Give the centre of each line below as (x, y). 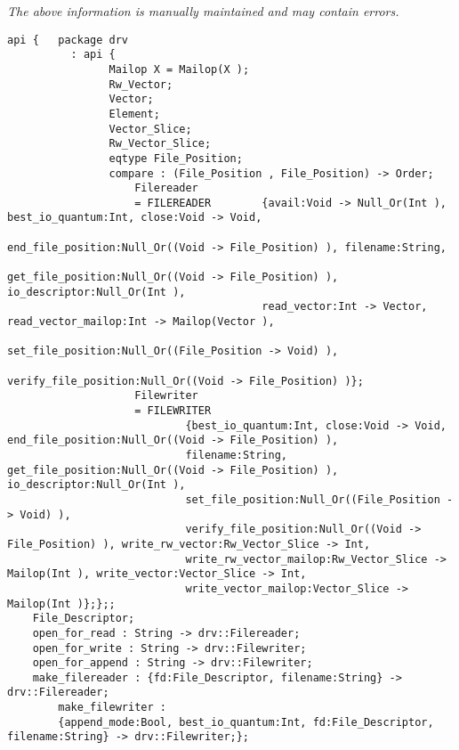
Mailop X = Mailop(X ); (179, 69)
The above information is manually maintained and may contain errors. (203, 11)
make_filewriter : (112, 708)
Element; (134, 114)
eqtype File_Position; (176, 158)
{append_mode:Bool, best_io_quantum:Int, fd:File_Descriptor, (246, 722)
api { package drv (68, 40)
